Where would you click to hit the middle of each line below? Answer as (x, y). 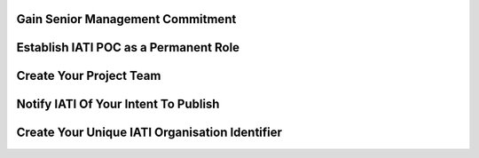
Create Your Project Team (89, 76)
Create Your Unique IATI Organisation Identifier (149, 133)
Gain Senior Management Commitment (126, 19)
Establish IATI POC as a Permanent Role (128, 47)
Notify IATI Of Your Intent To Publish (118, 104)
